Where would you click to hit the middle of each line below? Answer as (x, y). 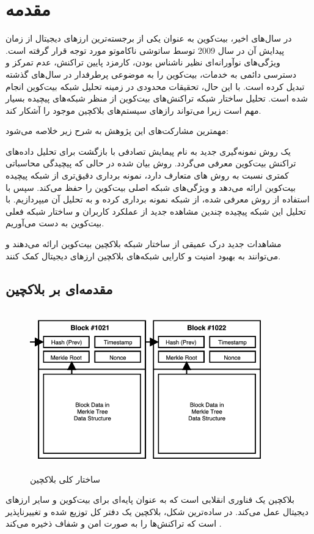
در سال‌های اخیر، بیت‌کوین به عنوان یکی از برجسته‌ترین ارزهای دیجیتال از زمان (149, 38)
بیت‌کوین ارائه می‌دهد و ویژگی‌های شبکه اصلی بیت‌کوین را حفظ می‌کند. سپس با (151, 187)
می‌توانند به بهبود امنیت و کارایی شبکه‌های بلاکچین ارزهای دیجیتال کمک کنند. (143, 255)
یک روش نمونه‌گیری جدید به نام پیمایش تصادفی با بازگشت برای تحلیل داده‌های (148, 151)
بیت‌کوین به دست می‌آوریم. (55, 223)
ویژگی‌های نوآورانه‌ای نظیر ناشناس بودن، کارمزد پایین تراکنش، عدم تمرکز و (143, 62)
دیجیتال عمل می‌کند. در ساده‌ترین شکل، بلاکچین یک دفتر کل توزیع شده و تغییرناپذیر (157, 511)
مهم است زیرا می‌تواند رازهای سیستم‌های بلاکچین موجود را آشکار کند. (133, 110)
